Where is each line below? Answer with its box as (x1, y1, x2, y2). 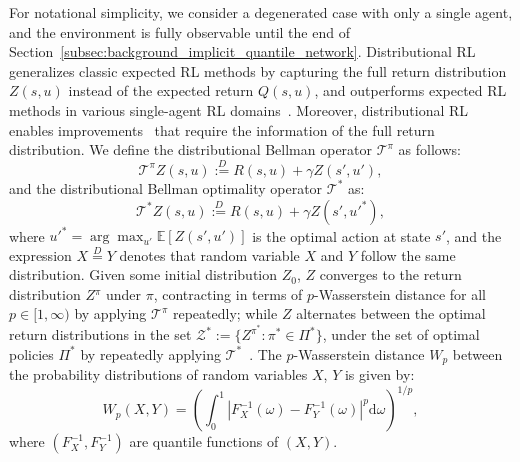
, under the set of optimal (322, 324, 480, 345)
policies (9, 343, 54, 364)
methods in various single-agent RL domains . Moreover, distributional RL (9, 99, 469, 120)
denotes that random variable (119, 244, 300, 265)
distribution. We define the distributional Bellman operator (9, 139, 373, 160)
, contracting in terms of (153, 283, 303, 304)
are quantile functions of (129, 431, 279, 452)
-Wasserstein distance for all (314, 283, 486, 304)
